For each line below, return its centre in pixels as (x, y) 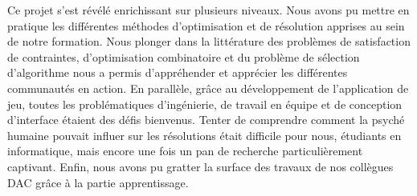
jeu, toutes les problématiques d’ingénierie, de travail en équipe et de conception (205, 104)
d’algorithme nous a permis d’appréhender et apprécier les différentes (178, 72)
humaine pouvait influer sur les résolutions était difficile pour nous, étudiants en (204, 135)
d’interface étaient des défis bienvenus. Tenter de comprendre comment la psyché (206, 120)
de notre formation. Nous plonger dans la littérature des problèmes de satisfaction (209, 41)
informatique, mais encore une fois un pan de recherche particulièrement (185, 151)
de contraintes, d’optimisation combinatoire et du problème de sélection (184, 56)
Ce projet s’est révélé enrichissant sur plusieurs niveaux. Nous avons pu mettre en (208, 10)
